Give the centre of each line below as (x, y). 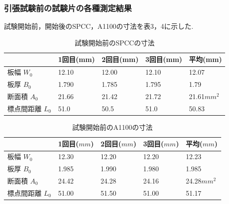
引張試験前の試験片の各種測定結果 (68, 8)
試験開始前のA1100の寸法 (113, 127)
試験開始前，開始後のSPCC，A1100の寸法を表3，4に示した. (99, 26)
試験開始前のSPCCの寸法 (114, 42)
